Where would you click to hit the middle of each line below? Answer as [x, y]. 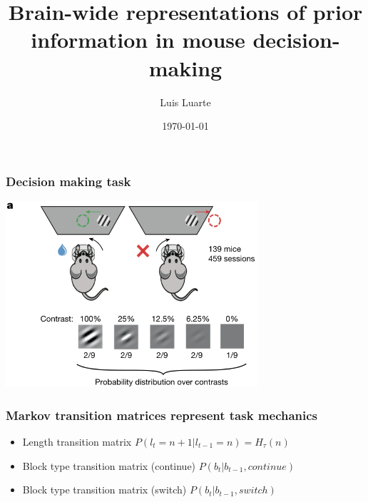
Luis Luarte [185, 102]
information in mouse [138, 40]
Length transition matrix [77, 442]
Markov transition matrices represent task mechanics [162, 415]
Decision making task [68, 181]
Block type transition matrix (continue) [109, 465]
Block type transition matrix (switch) [104, 490]
